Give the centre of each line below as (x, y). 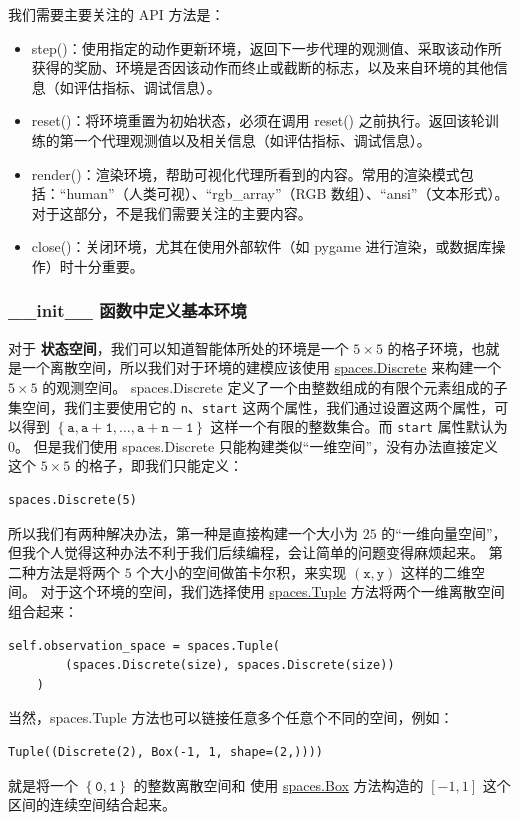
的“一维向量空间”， (444, 532)
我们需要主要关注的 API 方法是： (116, 14)
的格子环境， (429, 347)
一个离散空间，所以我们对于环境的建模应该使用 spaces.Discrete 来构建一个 (261, 367)
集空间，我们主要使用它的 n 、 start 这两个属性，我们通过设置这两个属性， (251, 406)
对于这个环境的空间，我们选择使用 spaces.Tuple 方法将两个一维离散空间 (272, 591)
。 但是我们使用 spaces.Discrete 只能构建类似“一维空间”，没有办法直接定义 (257, 445)
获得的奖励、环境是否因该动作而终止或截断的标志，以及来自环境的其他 (262, 67)
